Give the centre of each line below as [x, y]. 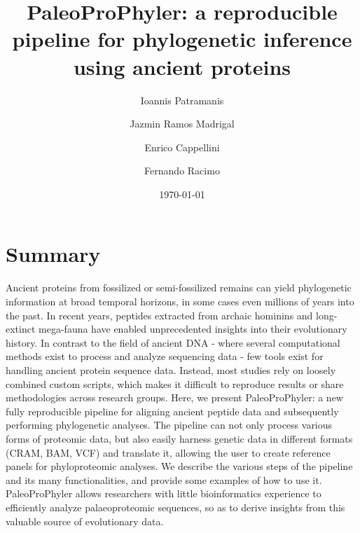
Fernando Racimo [182, 171]
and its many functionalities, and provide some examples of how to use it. [164, 479]
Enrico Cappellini [182, 147]
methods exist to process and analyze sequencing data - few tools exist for [165, 356]
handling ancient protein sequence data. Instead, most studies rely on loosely [171, 369]
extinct [21, 329]
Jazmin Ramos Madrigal [182, 124]
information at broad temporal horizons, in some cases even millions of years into [180, 301]
